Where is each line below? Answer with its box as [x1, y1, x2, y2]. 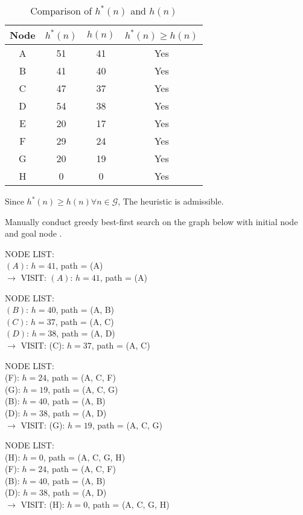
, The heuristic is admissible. [118, 195, 224, 207]
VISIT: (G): [21, 418, 65, 431]
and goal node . [5, 227, 62, 240]
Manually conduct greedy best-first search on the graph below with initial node [5, 215, 298, 228]
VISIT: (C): [21, 338, 65, 351]
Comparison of [30, 4, 92, 18]
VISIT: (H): [21, 498, 65, 511]
